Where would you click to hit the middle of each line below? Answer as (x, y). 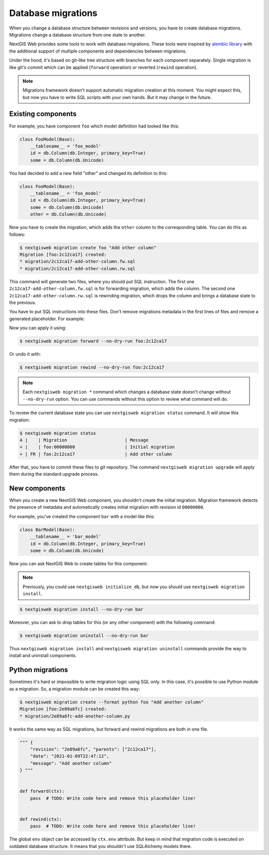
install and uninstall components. (43, 656)
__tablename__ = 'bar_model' (66, 537)
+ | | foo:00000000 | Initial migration (97, 447)
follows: (17, 234)
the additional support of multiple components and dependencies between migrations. (98, 51)
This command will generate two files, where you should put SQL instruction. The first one (102, 281)
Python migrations (39, 670)
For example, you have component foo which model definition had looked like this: (94, 126)
